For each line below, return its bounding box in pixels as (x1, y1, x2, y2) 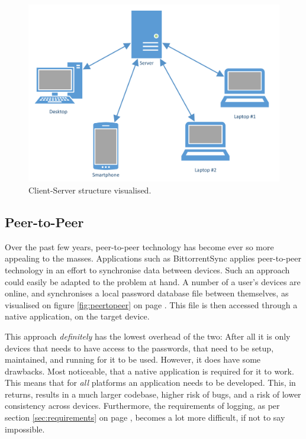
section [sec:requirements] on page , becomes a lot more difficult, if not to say (5, 411, 285, 424)
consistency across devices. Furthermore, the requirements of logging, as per (5, 399, 280, 412)
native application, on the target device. (5, 310, 150, 322)
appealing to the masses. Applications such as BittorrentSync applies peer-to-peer (5, 252, 301, 264)
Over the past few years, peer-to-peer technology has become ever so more (5, 240, 274, 253)
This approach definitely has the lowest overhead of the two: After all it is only (5, 330, 291, 342)
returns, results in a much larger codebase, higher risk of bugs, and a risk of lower (5, 388, 301, 400)
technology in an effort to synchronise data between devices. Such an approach (5, 263, 290, 276)
